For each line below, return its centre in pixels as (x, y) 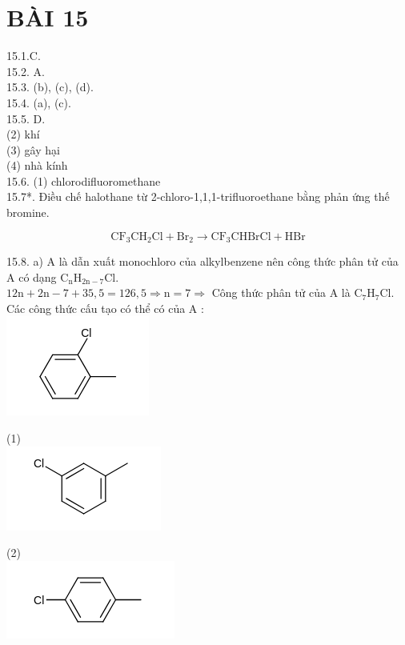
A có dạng (32, 276)
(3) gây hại (33, 149)
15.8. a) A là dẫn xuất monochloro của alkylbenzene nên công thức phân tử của (202, 261)
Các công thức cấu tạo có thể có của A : (105, 308)
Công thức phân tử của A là (281, 292)
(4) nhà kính (37, 165)
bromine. (28, 212)
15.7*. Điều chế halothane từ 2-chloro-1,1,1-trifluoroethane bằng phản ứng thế (198, 196)
